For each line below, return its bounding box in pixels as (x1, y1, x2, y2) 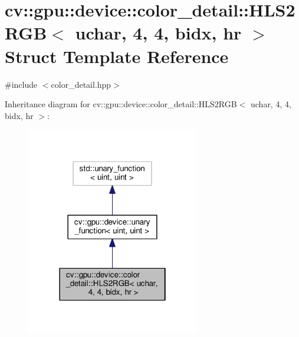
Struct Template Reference (5, 44, 229, 68)
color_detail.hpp (51, 78, 111, 90)
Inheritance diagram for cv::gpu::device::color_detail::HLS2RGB (5, 98, 237, 110)
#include (5, 78, 38, 90)
